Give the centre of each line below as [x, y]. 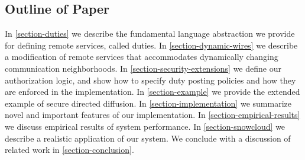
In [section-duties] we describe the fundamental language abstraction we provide [150, 33]
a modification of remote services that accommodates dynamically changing [142, 57]
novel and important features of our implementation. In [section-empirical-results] [152, 115]
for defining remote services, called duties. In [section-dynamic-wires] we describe [151, 45]
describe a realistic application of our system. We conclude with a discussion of [148, 138]
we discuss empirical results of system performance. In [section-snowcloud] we [145, 126]
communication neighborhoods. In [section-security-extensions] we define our [143, 68]
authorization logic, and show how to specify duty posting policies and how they [150, 80]
